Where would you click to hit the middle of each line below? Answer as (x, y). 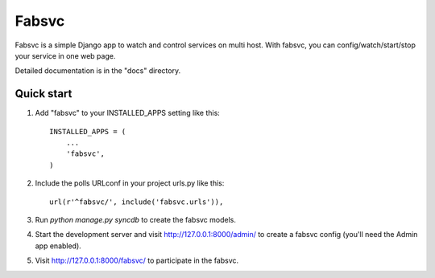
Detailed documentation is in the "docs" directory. (98, 71)
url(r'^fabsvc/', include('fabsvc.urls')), (137, 202)
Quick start (43, 94)
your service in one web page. (65, 55)
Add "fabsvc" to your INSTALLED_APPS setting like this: (128, 113)
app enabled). (58, 246)
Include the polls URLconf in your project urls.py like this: (130, 183)
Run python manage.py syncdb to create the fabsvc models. (136, 219)
